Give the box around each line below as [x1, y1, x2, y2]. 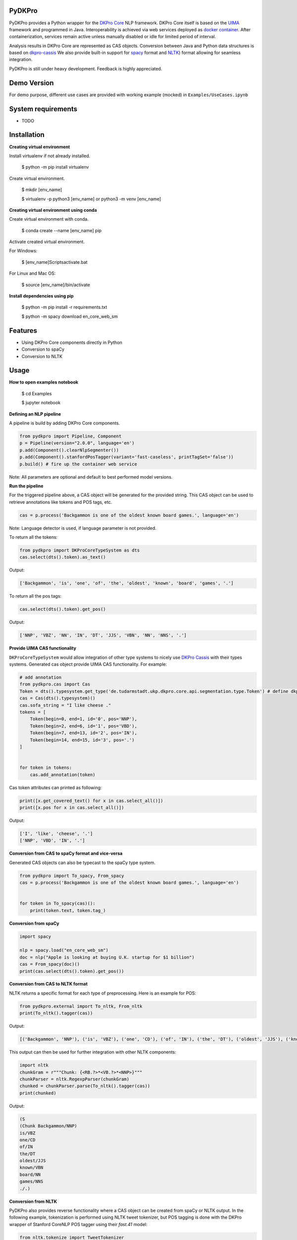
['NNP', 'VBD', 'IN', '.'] [19, 838, 85, 843]
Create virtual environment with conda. [9, 216, 89, 222]
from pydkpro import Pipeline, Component [19, 433, 122, 439]
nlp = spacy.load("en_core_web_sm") [19, 947, 109, 953]
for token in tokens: [19, 765, 72, 771]
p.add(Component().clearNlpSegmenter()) [19, 447, 119, 453]
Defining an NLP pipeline [9, 411, 61, 417]
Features [9, 326, 37, 335]
